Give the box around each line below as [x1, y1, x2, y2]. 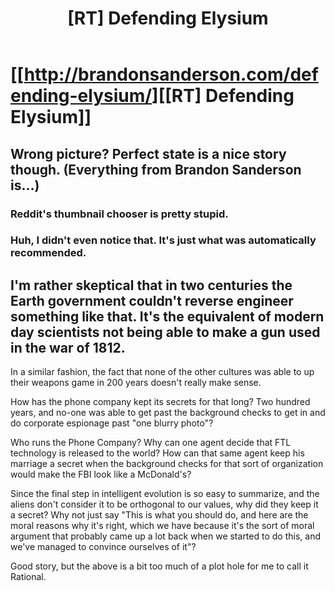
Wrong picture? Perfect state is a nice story [10, 145, 287, 162]
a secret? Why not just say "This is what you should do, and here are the [10, 509, 309, 521]
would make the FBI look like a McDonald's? [10, 468, 192, 481]
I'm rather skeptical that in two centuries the [10, 277, 293, 294]
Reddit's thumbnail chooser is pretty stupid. [10, 207, 229, 221]
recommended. [10, 246, 87, 260]
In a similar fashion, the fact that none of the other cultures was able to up [10, 366, 315, 378]
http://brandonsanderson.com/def [23, 63, 319, 86]
